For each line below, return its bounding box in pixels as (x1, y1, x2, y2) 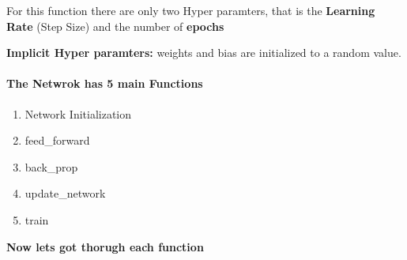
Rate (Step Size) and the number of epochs (6, 17, 224, 34)
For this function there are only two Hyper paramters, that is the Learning (6, 2, 375, 18)
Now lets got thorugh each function (6, 238, 204, 254)
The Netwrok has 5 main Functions (6, 75, 203, 92)
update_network (24, 185, 106, 202)
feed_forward (24, 132, 90, 149)
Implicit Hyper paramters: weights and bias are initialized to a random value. (6, 44, 401, 61)
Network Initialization (24, 105, 132, 122)
